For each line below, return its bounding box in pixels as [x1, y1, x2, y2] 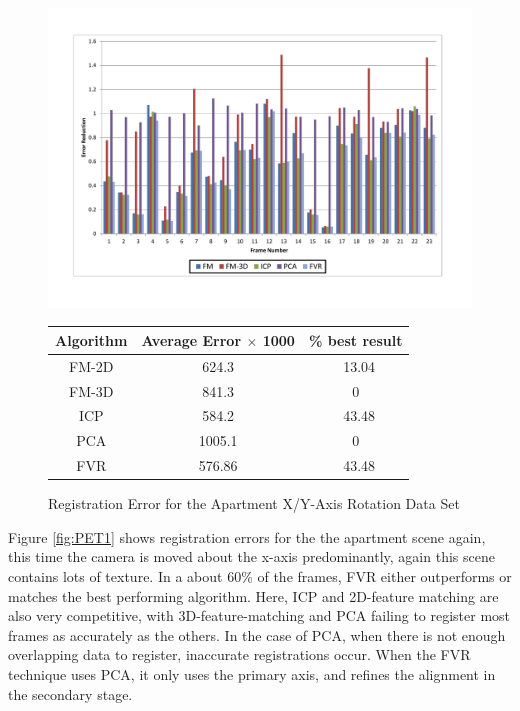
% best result [308, 329, 403, 350]
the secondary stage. [8, 683, 133, 704]
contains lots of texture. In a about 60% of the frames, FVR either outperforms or [8, 565, 512, 586]
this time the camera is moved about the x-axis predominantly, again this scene [8, 546, 495, 567]
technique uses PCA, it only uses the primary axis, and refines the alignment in [8, 663, 496, 684]
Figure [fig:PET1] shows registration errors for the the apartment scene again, [8, 526, 486, 547]
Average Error [141, 329, 242, 350]
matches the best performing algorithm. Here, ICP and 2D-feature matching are [8, 585, 499, 606]
